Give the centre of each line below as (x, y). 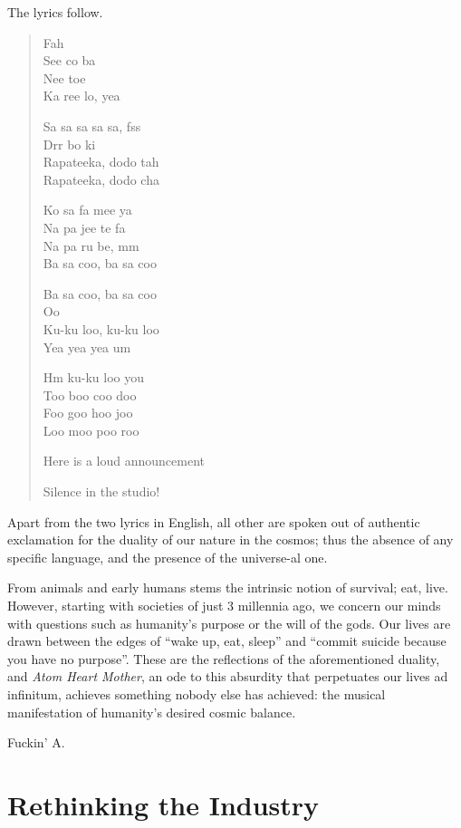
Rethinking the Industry (163, 804)
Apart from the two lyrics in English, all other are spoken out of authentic (214, 521)
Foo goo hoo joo (88, 413)
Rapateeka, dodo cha (101, 179)
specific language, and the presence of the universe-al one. (168, 557)
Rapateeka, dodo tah (101, 162)
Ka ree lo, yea (82, 96)
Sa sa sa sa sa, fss (92, 125)
